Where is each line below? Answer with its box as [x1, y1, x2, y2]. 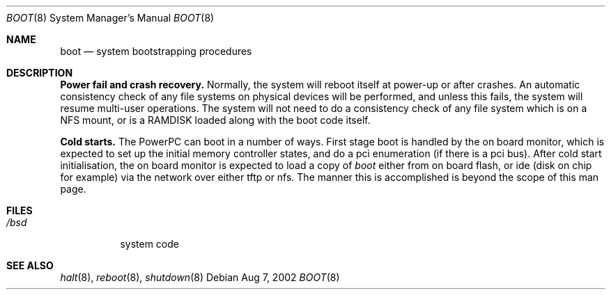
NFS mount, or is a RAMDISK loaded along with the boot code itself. [60, 114, 371, 126]
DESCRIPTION [6, 67, 73, 79]
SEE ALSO [6, 260, 54, 271]
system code [120, 238, 179, 250]
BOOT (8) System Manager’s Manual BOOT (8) [6, 12, 215, 24]
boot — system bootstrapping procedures [60, 45, 252, 57]
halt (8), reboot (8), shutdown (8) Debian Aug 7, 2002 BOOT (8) [60, 271, 340, 283]
